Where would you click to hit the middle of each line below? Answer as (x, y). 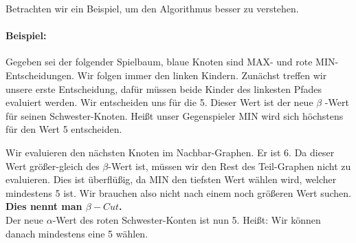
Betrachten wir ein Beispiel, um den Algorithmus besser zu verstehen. (152, 8)
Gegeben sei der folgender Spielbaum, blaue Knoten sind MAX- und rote (159, 62)
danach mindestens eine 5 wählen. (77, 233)
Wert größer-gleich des (53, 166)
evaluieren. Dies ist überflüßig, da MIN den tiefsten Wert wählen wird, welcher (171, 179)
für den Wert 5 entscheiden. (64, 129)
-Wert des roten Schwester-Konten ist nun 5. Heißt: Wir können (187, 219)
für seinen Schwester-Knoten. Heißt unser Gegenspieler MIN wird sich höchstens (175, 115)
